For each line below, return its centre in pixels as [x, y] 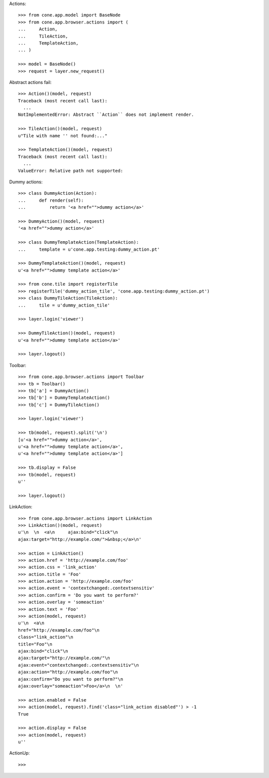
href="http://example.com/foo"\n [59, 630]
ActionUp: [19, 753]
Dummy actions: [26, 182]
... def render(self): [51, 200]
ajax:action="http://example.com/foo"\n [68, 672]
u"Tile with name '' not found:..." [63, 136]
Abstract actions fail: [30, 82]
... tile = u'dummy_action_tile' [64, 305]
